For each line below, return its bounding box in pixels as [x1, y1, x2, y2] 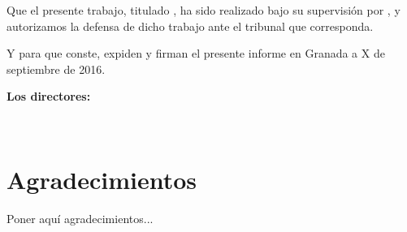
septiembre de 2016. [6, 60, 106, 77]
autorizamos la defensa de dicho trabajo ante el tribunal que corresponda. [6, 17, 374, 34]
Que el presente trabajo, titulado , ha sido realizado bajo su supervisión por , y [6, 2, 401, 18]
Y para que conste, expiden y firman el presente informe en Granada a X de [6, 45, 385, 62]
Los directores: [6, 88, 91, 105]
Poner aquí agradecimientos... [6, 209, 154, 226]
